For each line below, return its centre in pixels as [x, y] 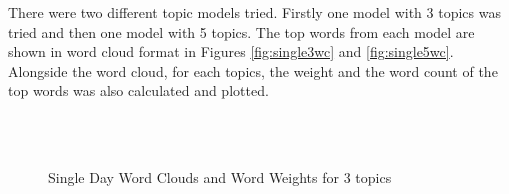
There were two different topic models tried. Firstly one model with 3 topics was [254, 12]
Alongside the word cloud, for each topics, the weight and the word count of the [253, 70]
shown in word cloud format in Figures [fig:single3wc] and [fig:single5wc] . [231, 51]
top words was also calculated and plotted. [138, 90]
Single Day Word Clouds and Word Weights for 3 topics [220, 177]
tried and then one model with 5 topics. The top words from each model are [241, 31]
